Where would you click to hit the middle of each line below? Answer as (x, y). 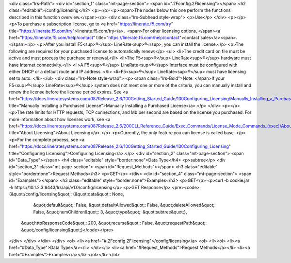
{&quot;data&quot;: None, (99, 194)
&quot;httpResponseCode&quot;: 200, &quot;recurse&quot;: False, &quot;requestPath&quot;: (114, 223)
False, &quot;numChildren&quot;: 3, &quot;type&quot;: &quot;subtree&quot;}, (110, 212)
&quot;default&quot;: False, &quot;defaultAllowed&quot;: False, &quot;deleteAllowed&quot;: (124, 205)
